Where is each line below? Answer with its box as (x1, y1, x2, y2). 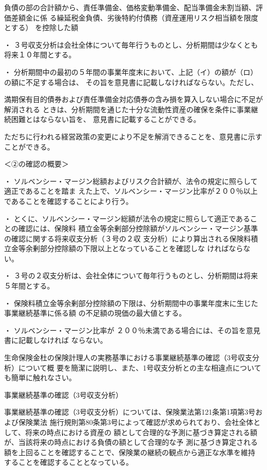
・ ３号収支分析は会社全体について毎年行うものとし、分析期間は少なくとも (4, 39, 258, 50)
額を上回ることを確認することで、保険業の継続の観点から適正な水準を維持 (4, 446, 256, 457)
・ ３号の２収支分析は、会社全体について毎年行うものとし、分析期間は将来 (4, 270, 258, 281)
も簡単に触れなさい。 (4, 372, 76, 383)
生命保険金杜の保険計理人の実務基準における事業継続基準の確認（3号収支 (4, 352, 252, 363)
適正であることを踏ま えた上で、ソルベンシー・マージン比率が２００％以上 (4, 186, 258, 196)
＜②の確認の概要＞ (4, 158, 69, 169)
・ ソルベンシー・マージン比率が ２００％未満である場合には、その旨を (4, 324, 246, 335)
